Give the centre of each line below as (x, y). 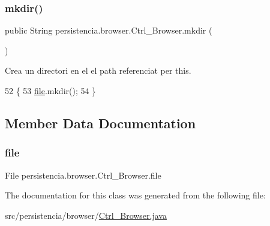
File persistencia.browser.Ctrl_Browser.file (83, 175)
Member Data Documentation (100, 123)
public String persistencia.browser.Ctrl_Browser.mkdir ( (109, 30)
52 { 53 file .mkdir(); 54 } (51, 91)
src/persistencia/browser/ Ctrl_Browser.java (86, 215)
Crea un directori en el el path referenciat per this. (98, 70)
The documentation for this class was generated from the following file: (135, 195)
